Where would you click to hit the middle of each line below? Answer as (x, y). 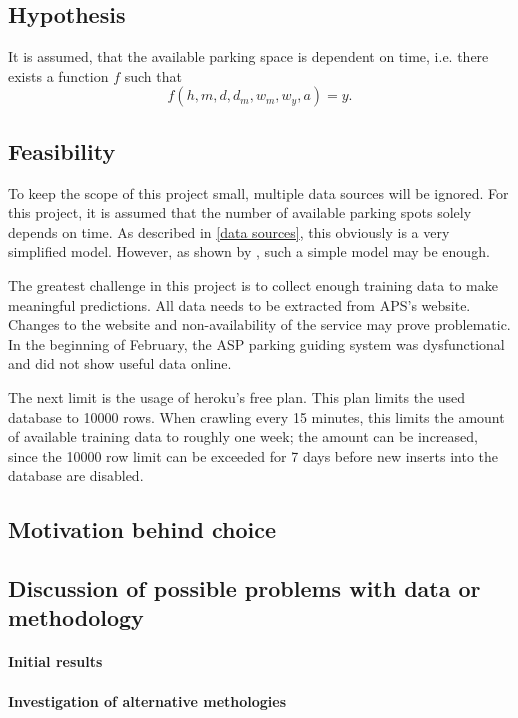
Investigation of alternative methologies (147, 700)
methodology (76, 617)
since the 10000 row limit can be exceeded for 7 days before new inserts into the (253, 455)
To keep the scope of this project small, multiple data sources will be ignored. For (258, 192)
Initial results (55, 661)
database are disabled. (76, 475)
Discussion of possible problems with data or (244, 588)
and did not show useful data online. (120, 363)
